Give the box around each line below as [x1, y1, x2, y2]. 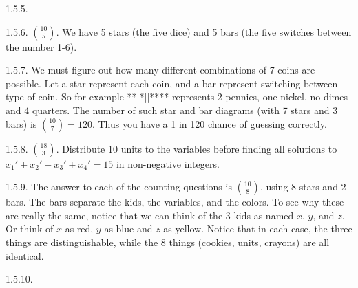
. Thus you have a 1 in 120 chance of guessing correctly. [92, 116, 327, 131]
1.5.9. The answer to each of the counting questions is [6, 179, 232, 194]
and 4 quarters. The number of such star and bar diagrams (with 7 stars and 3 [6, 102, 338, 117]
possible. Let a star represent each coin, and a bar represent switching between [6, 76, 338, 90]
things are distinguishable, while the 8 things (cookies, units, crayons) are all [6, 234, 330, 249]
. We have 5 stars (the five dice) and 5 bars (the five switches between [56, 24, 352, 38]
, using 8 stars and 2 [260, 179, 346, 194]
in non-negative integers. [116, 156, 220, 170]
